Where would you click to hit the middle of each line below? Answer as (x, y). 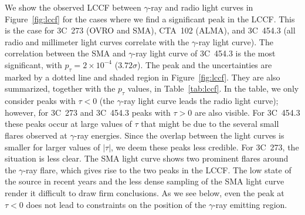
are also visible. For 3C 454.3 (247, 112)
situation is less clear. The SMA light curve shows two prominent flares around (147, 158)
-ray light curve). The (235, 41)
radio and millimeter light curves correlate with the (97, 41)
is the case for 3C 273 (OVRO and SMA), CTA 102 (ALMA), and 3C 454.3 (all (150, 30)
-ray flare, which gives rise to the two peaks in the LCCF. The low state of (157, 169)
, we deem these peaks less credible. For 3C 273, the (205, 147)
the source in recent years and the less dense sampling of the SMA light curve (145, 181)
